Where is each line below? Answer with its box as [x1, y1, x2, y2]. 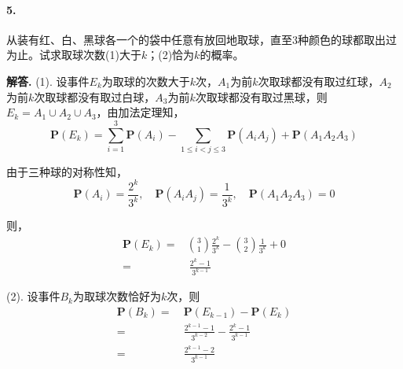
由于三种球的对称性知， [6, 163, 127, 179]
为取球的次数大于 [101, 72, 190, 89]
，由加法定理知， [96, 104, 185, 120]
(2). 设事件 [6, 288, 60, 304]
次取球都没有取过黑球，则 [195, 88, 328, 105]
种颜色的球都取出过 [298, 31, 397, 47]
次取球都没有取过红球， [258, 72, 379, 89]
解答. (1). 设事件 [6, 72, 90, 89]
